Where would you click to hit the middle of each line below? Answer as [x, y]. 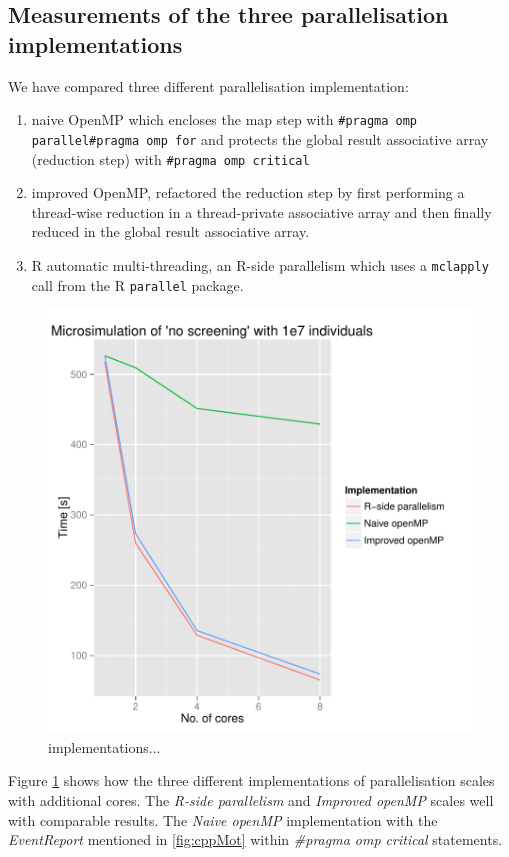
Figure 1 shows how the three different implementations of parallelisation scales [251, 780]
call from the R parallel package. [137, 284]
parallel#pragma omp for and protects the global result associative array [260, 138]
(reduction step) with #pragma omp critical [170, 158]
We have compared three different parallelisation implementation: [208, 85]
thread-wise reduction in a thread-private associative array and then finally [261, 211]
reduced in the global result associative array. [170, 231]
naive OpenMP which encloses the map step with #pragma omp [224, 119]
